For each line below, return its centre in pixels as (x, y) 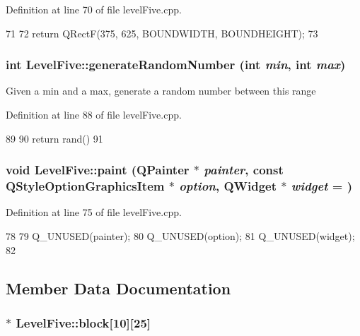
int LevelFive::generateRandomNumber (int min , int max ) (176, 65)
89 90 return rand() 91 (54, 138)
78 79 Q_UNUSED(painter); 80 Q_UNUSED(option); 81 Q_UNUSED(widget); (180, 235)
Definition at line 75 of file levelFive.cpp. (94, 212)
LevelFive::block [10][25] (83, 322)
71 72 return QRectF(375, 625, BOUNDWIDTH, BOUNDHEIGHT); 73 (162, 33)
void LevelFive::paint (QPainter (98, 170)
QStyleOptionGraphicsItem (85, 186)
